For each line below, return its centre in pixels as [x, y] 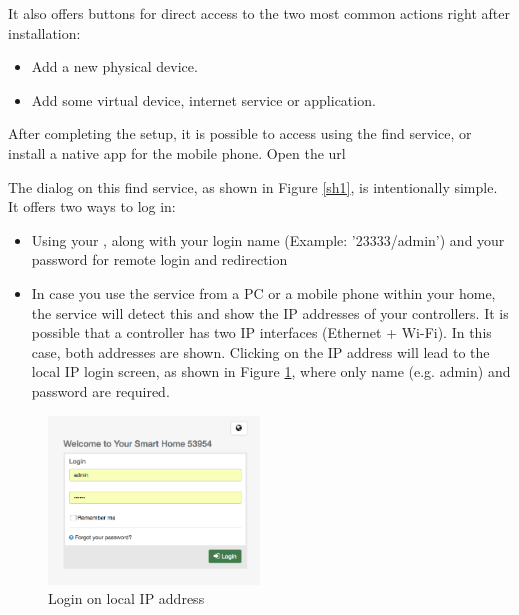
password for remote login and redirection [159, 259]
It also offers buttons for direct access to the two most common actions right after [259, 13]
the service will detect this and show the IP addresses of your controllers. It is [270, 312]
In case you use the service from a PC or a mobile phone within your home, [263, 292]
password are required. [100, 390]
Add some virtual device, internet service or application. [203, 99]
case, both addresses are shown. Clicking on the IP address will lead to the [260, 351]
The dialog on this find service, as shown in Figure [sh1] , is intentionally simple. [253, 186]
